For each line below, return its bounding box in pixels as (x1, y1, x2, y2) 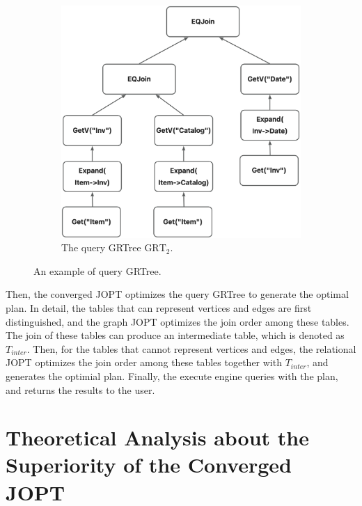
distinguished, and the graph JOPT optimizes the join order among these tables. (6, 314, 349, 329)
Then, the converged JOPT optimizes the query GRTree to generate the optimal (6, 287, 349, 301)
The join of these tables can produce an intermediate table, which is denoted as (6, 328, 345, 342)
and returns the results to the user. (6, 382, 155, 397)
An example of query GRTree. (33, 263, 162, 278)
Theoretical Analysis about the (6, 423, 309, 452)
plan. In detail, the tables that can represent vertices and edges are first (6, 300, 312, 315)
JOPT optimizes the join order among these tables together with (6, 355, 282, 370)
